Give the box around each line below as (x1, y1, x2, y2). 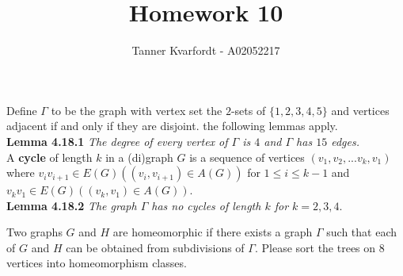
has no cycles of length (151, 197, 261, 213)
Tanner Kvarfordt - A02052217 (131, 42, 280, 59)
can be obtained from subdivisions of (66, 239, 245, 255)
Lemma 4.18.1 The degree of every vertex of (6, 132, 228, 149)
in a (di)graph (105, 148, 173, 165)
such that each (326, 224, 397, 240)
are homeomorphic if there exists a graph (112, 224, 313, 240)
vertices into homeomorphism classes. (6, 255, 187, 271)
